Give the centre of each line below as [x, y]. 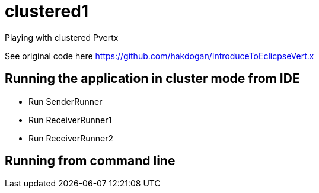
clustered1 [47, 11]
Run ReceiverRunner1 [70, 120]
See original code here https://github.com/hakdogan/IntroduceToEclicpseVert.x [159, 56]
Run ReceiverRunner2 [71, 138]
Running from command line [90, 161]
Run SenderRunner [66, 101]
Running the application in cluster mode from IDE [152, 79]
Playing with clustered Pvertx [62, 37]
